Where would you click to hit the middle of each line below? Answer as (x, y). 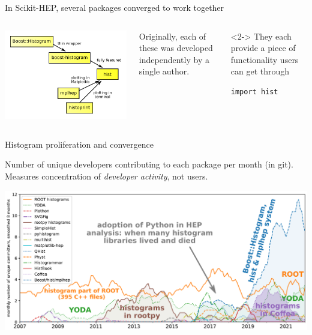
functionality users (265, 59)
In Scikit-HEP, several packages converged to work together (115, 7)
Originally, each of (172, 36)
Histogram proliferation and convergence (79, 144)
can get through (260, 71)
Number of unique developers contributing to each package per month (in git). (149, 164)
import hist (254, 92)
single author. (164, 71)
